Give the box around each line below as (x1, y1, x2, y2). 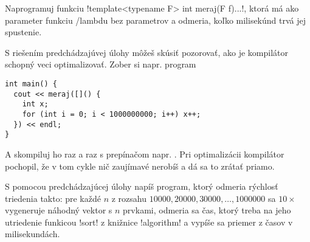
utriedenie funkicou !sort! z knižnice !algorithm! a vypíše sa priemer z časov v (5, 215, 293, 228)
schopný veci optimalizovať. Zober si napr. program (5, 58, 196, 71)
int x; (22, 100, 49, 109)
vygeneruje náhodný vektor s (5, 204, 112, 216)
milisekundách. (5, 227, 60, 240)
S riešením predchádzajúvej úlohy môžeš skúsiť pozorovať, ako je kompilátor (5, 46, 288, 58)
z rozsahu (111, 192, 146, 204)
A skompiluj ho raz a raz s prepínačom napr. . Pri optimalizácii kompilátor (5, 147, 284, 160)
